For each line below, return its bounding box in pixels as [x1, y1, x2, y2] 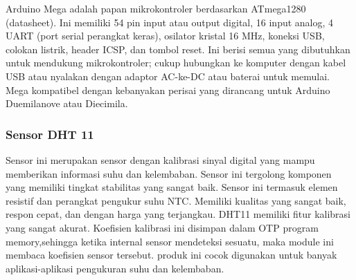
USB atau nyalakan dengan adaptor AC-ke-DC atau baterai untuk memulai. [6, 68, 330, 83]
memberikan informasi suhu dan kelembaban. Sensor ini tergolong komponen [6, 166, 332, 180]
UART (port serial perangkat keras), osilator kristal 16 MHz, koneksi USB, [6, 28, 325, 43]
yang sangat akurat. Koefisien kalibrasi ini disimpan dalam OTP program [6, 220, 319, 234]
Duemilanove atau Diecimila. [6, 96, 128, 111]
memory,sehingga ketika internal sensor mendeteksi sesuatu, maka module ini [6, 234, 334, 248]
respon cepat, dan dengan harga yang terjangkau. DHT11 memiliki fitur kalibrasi [6, 207, 350, 221]
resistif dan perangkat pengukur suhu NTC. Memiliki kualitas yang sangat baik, [6, 193, 346, 207]
